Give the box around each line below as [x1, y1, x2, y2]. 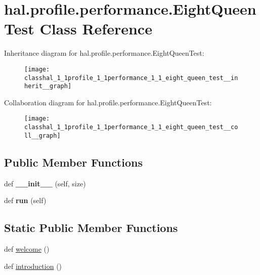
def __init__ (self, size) [4, 178, 86, 188]
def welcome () [4, 244, 50, 254]
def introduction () [4, 260, 62, 271]
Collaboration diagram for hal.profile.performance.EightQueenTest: [4, 97, 212, 107]
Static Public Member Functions [4, 220, 178, 235]
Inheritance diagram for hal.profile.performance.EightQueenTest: [4, 48, 204, 58]
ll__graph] [24, 132, 61, 139]
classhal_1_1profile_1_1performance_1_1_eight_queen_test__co [24, 124, 238, 131]
